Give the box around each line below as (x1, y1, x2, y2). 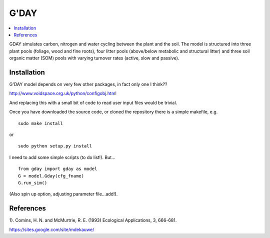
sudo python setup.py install (18, 143, 92, 149)
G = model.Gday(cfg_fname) (18, 173, 84, 178)
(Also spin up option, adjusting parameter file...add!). (9, 191, 118, 197)
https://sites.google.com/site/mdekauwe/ (9, 226, 94, 232)
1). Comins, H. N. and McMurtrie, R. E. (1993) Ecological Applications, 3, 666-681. (9, 217, 177, 223)
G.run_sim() (18, 180, 47, 185)
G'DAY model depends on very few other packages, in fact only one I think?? (9, 81, 167, 87)
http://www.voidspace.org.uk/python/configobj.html (9, 90, 117, 96)
